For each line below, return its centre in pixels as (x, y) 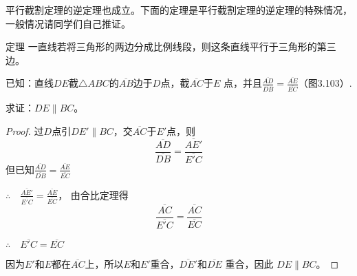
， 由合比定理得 (93, 194)
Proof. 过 (25, 130)
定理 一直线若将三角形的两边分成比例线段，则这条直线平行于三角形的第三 (171, 46)
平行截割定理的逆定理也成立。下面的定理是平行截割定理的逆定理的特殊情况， (179, 10)
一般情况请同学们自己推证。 (68, 23)
